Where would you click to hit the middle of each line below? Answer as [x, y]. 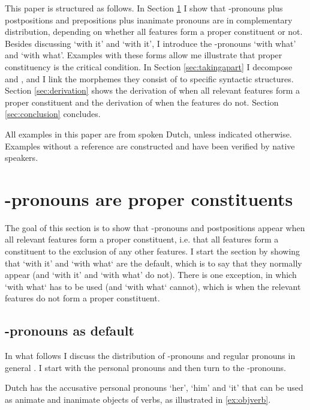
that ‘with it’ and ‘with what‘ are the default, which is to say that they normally [154, 263]
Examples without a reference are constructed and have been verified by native [150, 146]
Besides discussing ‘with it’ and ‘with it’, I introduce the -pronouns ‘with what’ [151, 43]
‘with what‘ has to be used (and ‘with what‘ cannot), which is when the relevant [153, 286]
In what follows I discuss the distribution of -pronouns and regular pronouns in [150, 356]
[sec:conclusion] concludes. [53, 114]
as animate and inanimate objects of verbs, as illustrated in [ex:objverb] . [138, 399]
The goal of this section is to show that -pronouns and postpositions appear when [155, 227]
